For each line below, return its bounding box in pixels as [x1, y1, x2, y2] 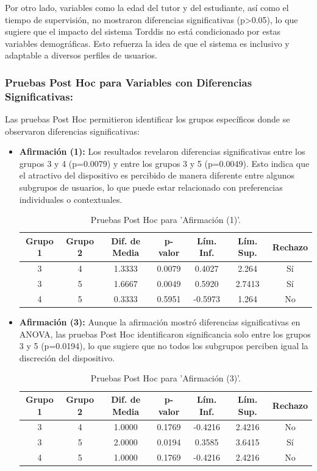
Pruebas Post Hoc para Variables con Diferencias [5, 74, 252, 90]
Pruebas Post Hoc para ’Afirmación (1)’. [90, 213, 241, 226]
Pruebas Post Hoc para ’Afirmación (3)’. [90, 372, 241, 384]
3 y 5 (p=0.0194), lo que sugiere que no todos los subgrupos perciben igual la [19, 339, 308, 352]
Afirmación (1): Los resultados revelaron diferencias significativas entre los [19, 145, 305, 158]
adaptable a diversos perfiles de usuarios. [5, 49, 157, 62]
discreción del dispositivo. [19, 351, 115, 364]
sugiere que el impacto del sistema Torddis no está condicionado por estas [5, 25, 281, 38]
